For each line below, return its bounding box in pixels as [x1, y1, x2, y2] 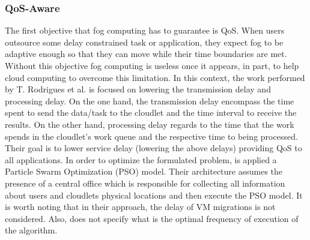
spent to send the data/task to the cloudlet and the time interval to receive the [5, 106, 297, 119]
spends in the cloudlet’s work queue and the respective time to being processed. [5, 130, 298, 142]
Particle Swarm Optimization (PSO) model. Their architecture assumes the [5, 165, 283, 178]
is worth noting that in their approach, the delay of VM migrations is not [5, 200, 276, 213]
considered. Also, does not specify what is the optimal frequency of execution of [5, 212, 299, 224]
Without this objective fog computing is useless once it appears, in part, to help [5, 59, 299, 71]
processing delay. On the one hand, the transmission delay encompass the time [5, 94, 294, 107]
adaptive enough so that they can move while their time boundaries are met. [5, 47, 287, 60]
